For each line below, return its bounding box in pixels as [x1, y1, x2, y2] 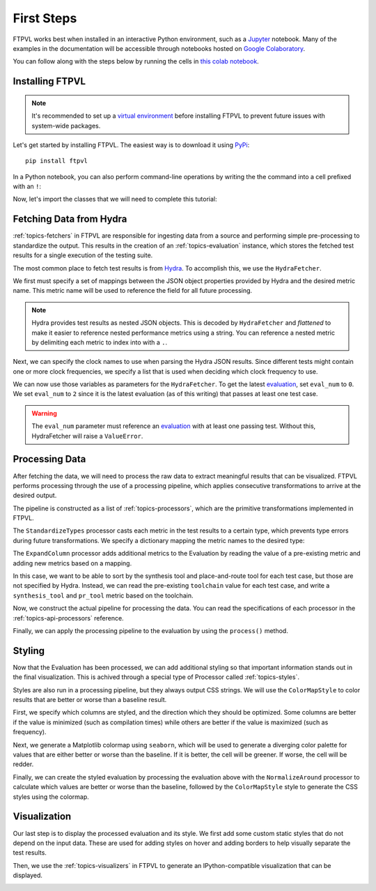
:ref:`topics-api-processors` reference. [13, 614, 125, 622]
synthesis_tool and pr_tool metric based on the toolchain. [13, 591, 194, 600]
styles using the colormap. [13, 792, 90, 801]
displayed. [13, 871, 43, 880]
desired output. [13, 492, 57, 500]
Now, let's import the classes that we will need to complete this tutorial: [13, 195, 217, 204]
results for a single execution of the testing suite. [13, 251, 153, 259]
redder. [13, 760, 34, 768]
